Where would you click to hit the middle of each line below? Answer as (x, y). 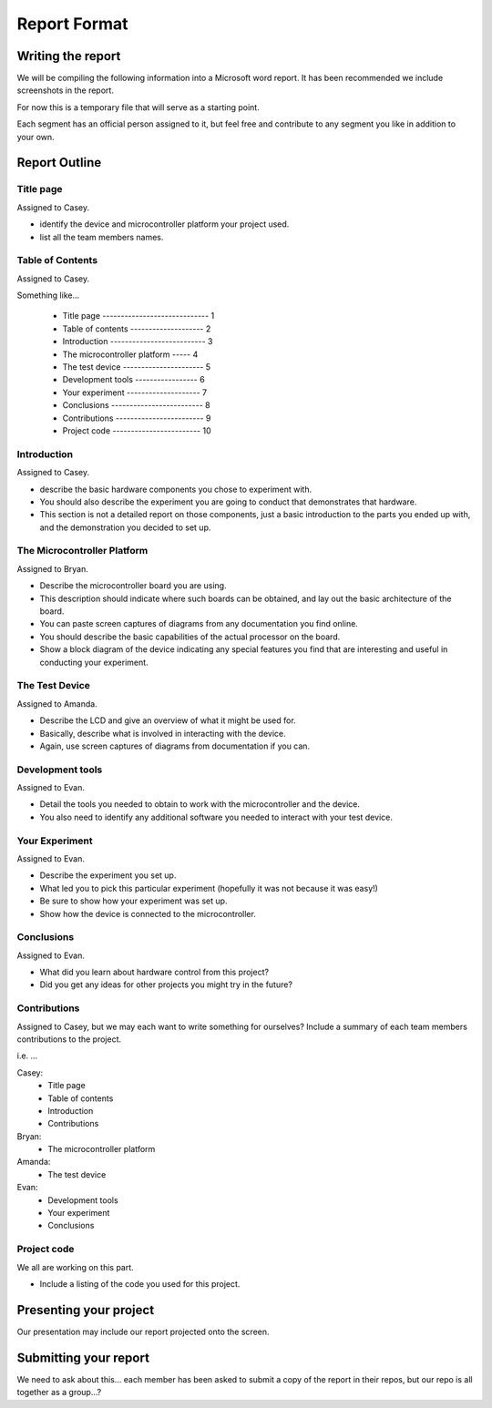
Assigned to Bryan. (52, 568)
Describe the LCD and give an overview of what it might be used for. (168, 720)
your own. (36, 137)
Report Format (72, 24)
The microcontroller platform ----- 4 (130, 354)
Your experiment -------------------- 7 (135, 393)
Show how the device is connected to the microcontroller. (148, 913)
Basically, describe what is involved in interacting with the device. (163, 733)
